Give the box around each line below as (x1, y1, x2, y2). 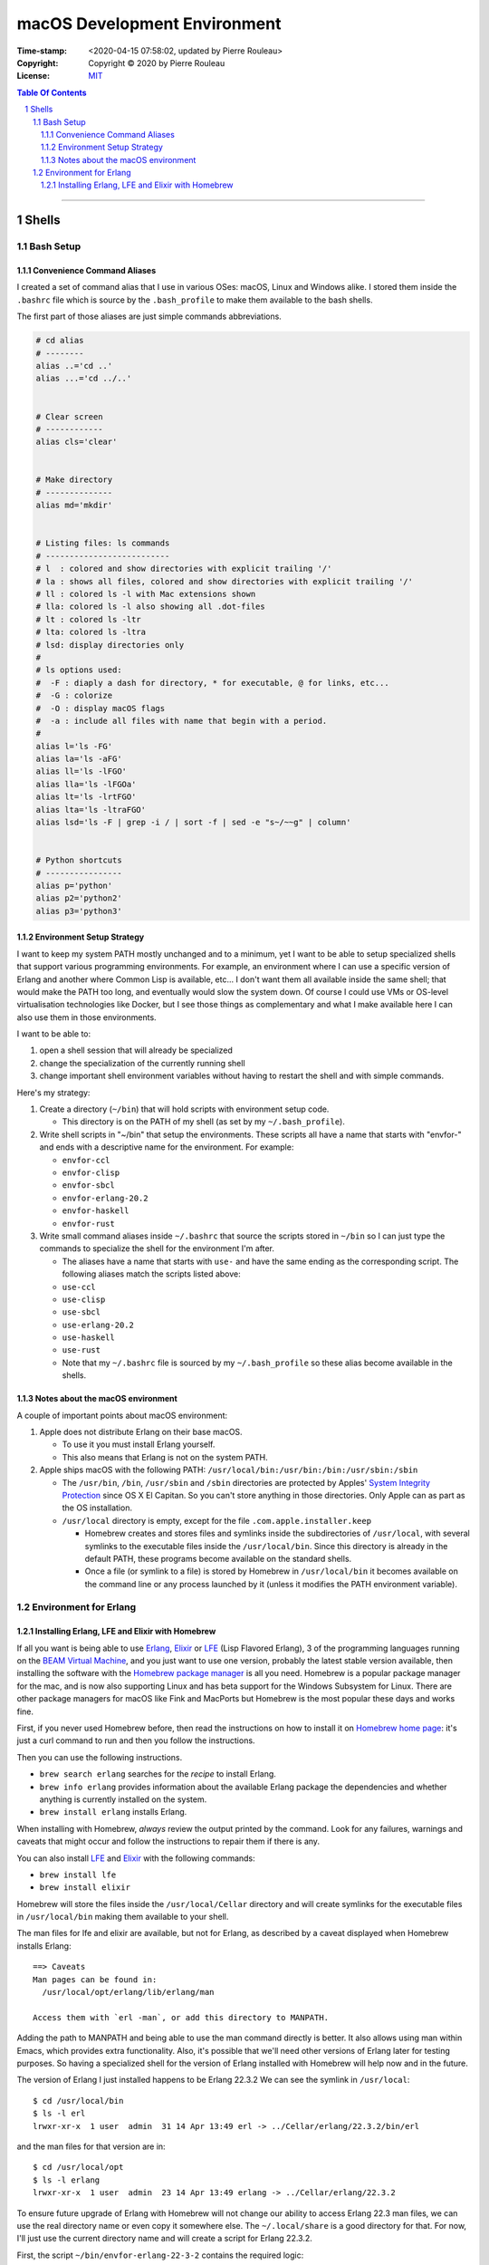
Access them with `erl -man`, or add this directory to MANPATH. (33, 2012, 330, 2022)
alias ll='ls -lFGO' (35, 766, 127, 776)
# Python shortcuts (35, 855, 122, 865)
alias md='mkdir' (35, 500, 113, 511)
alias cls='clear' (35, 437, 118, 448)
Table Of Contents (16, 87, 87, 98)
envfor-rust (62, 1219, 115, 1229)
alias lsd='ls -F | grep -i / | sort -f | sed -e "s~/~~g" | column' (35, 817, 351, 828)
